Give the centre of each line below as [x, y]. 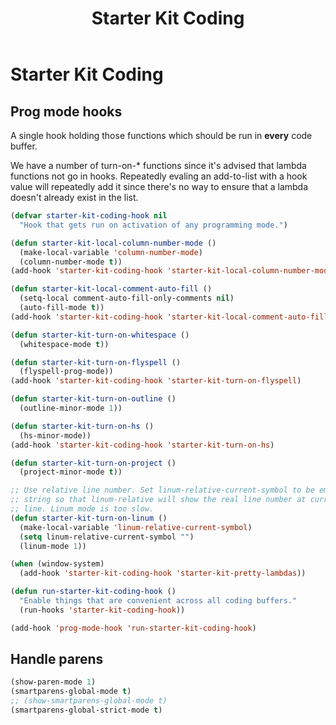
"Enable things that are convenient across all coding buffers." [158, 601]
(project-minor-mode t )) [71, 472]
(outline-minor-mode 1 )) [71, 408]
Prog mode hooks [66, 111]
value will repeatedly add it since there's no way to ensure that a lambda [159, 186]
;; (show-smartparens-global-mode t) [89, 701]
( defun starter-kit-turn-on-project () [93, 463]
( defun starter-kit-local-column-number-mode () [113, 243]
